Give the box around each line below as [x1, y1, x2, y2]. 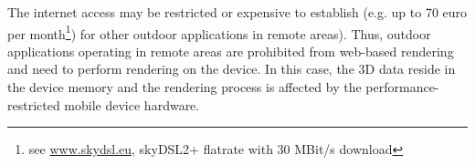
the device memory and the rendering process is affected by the [7, 77, 362, 97]
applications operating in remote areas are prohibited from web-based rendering [7, 41, 454, 60]
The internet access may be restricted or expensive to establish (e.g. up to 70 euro [7, 3, 468, 21]
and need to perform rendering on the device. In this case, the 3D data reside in [7, 59, 456, 78]
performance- [365, 77, 439, 97]
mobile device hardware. [64, 95, 200, 114]
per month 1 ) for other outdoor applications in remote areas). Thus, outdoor [7, 21, 431, 43]
